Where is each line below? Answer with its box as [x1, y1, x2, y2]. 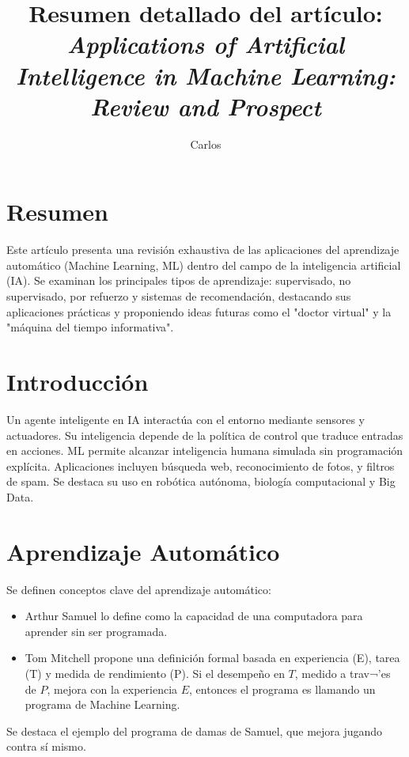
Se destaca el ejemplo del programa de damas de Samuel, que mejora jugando [6, 722, 383, 739]
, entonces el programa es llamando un [189, 680, 376, 697]
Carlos [190, 135, 222, 152]
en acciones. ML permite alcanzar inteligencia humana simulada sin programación [6, 442, 403, 459]
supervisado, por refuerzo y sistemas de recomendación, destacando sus [6, 288, 351, 304]
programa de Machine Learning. [25, 696, 180, 713]
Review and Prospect [90, 89, 321, 123]
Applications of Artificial [66, 28, 345, 61]
